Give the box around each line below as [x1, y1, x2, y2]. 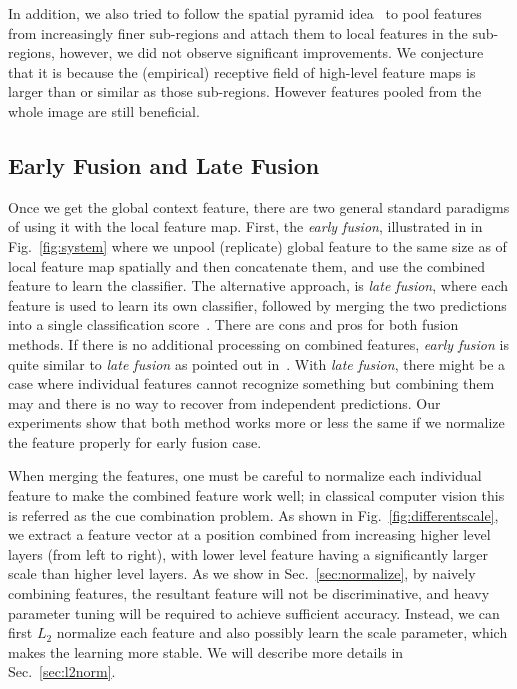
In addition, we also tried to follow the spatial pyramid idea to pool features [8, 3, 482, 23]
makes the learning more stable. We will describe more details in [8, 641, 404, 662]
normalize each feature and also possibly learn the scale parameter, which [56, 622, 508, 643]
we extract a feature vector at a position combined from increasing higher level [8, 524, 491, 545]
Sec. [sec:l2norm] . [8, 661, 116, 682]
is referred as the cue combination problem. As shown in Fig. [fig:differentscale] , [8, 504, 499, 525]
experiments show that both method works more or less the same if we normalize [8, 412, 505, 433]
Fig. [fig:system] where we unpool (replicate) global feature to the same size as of [8, 235, 507, 256]
